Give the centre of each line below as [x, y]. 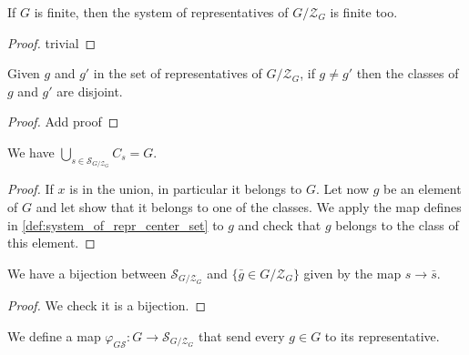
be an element [423, 189]
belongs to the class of [397, 224]
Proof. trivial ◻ [52, 42]
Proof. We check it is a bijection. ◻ [107, 305]
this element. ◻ [51, 243]
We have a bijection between [87, 273]
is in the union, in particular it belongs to [186, 189]
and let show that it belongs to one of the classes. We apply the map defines [249, 207]
